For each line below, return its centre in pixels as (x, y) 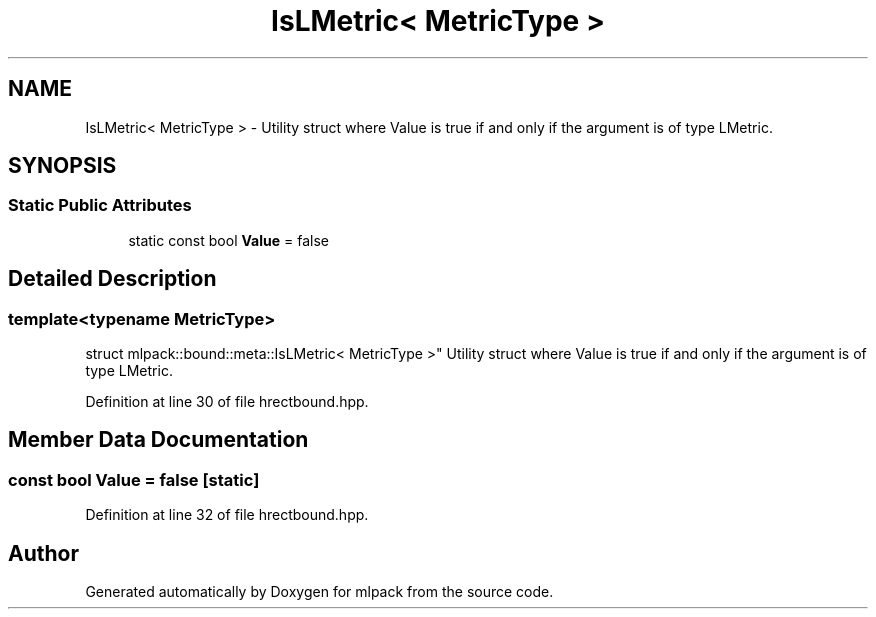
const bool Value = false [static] (134, 479)
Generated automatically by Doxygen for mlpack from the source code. (319, 592)
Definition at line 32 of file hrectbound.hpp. (227, 515)
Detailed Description (112, 279)
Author (43, 553)
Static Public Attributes (100, 205)
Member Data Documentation (158, 440)
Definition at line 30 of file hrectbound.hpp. (227, 402)
